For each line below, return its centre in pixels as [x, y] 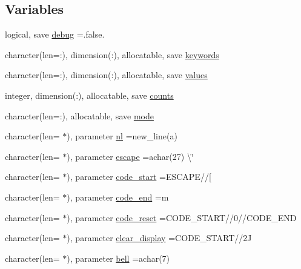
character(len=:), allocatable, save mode [79, 115]
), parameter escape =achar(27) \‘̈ [130, 156]
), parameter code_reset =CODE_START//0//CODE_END [182, 217]
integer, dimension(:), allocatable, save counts [89, 95]
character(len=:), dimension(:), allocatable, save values [106, 75]
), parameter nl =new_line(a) [122, 136]
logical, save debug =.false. [55, 34]
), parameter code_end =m [118, 197]
